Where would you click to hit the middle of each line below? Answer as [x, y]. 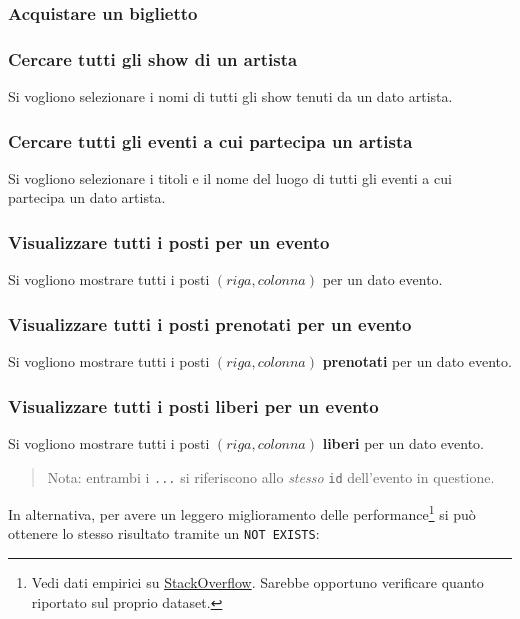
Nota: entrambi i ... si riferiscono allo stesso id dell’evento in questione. [271, 476]
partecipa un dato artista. [87, 197]
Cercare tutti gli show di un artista [153, 58]
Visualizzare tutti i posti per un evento [169, 241]
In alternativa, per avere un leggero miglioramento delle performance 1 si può [242, 512]
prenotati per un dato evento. [417, 361]
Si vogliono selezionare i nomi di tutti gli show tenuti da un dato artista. [230, 96]
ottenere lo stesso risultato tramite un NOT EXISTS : [164, 533]
